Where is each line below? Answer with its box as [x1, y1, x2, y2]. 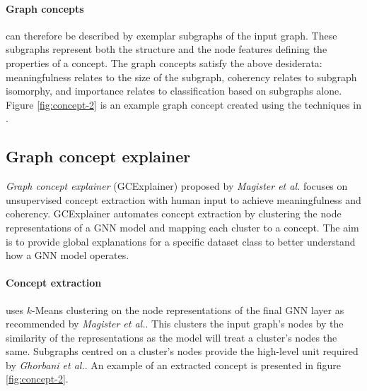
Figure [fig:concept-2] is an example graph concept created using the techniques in [6, 97, 361, 112]
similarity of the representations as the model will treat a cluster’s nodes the [6, 330, 337, 344]
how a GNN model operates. [6, 248, 129, 263]
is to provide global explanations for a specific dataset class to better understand [6, 234, 356, 248]
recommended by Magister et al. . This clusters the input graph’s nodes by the [6, 316, 344, 331]
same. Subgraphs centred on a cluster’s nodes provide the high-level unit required [6, 344, 359, 359]
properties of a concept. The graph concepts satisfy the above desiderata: [6, 55, 322, 70]
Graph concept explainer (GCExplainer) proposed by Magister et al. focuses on [6, 179, 348, 193]
